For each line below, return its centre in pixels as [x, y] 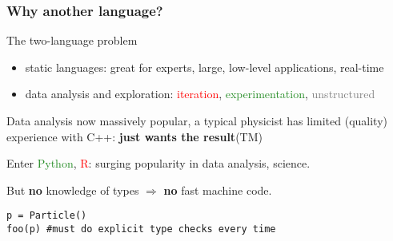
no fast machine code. [218, 190]
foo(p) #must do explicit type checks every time [141, 229]
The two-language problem [72, 40]
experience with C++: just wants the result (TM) [134, 136]
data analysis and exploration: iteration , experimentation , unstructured [200, 94]
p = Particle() [47, 216]
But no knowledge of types [73, 190]
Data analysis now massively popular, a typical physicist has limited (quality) [197, 120]
